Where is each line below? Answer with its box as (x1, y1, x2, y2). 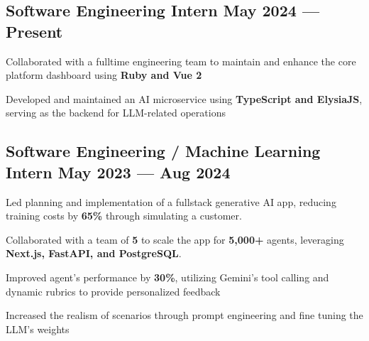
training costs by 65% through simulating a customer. (6, 208, 242, 223)
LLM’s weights (6, 321, 70, 336)
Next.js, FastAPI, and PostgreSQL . (6, 246, 182, 261)
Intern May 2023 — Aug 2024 (6, 161, 231, 183)
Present (6, 20, 63, 42)
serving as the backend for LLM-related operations (6, 105, 226, 120)
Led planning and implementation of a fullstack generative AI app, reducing (6, 194, 336, 209)
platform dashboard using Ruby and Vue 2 (6, 67, 202, 82)
